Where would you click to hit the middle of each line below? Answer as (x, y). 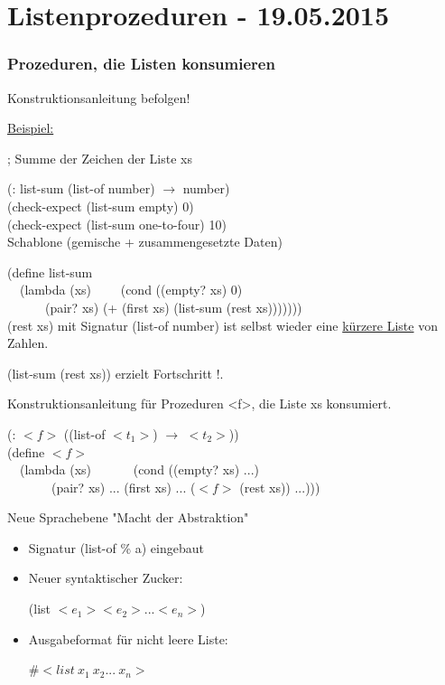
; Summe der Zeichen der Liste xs (100, 158)
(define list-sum (50, 272)
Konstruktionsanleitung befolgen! (99, 97)
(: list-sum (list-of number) (81, 188)
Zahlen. (28, 343)
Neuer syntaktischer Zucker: (106, 578)
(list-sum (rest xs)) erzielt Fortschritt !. (116, 373)
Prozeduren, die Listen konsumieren (141, 64)
